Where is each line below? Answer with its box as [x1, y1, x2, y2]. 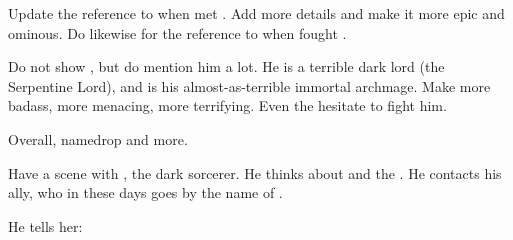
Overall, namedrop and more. [8, 128, 188, 149]
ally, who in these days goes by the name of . [8, 182, 283, 203]
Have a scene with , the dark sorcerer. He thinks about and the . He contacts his [8, 162, 502, 183]
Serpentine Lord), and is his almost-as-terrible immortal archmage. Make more [8, 75, 491, 96]
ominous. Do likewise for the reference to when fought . [8, 22, 347, 43]
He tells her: [8, 215, 83, 236]
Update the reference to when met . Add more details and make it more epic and [8, 3, 505, 23]
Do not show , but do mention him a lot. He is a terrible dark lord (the [8, 56, 445, 77]
